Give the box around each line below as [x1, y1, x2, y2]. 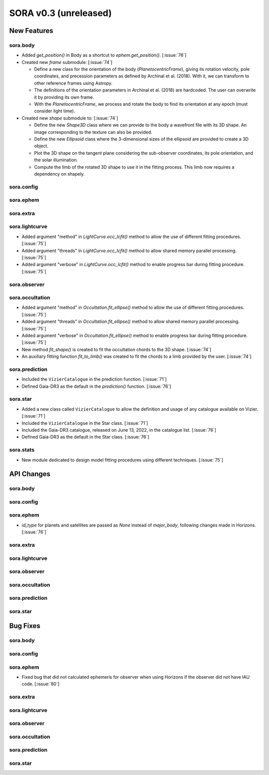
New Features [9, 26, 53, 35]
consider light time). [34, 108, 75, 114]
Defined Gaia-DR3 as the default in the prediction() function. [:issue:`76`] [21, 383, 171, 389]
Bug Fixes [9, 622, 41, 630]
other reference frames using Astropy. [34, 80, 113, 86]
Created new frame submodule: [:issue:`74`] [21, 59, 113, 65]
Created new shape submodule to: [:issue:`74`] [21, 115, 119, 121]
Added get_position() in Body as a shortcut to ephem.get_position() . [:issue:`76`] [21, 52, 187, 58]
